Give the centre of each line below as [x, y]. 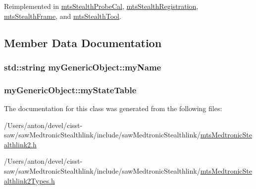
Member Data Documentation [83, 42]
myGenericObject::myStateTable [70, 90]
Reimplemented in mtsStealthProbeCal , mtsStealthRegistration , [101, 6]
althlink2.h [20, 144]
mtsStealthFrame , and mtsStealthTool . [63, 16]
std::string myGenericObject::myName [83, 67]
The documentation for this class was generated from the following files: [113, 108]
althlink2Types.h [29, 180]
